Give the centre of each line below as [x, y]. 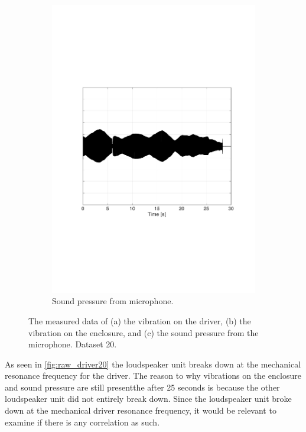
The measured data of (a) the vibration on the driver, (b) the [140, 320]
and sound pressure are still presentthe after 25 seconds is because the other [142, 387]
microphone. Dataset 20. [73, 344]
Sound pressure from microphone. [113, 301]
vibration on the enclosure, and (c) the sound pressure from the [144, 332]
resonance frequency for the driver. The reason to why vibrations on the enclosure [153, 375]
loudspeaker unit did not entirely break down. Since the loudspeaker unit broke [148, 399]
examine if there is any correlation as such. [82, 422]
